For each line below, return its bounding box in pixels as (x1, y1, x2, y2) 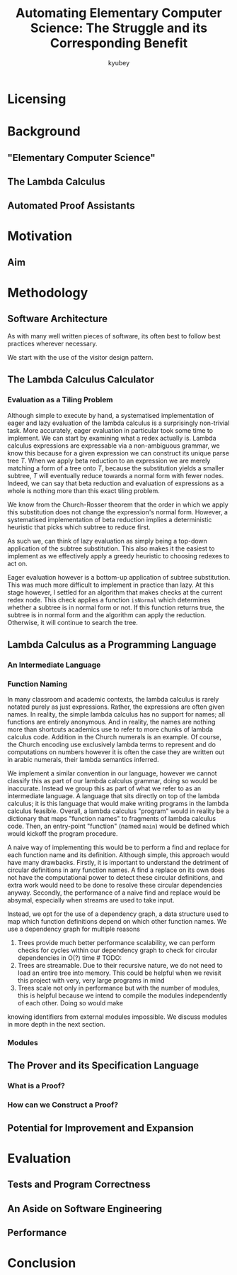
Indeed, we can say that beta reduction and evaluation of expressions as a (7, 479, 224, 487)
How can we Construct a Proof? (7, 1100, 119, 1110)
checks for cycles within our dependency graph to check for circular (17, 946, 218, 955)
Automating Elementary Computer (15, 5, 223, 21)
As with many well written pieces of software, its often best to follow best (7, 331, 221, 340)
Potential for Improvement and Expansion (7, 1122, 195, 1134)
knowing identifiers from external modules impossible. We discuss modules (7, 1012, 228, 1021)
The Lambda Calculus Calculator (7, 374, 154, 386)
